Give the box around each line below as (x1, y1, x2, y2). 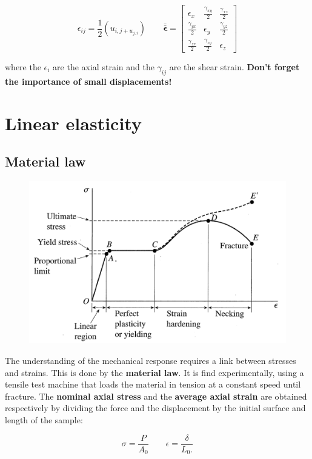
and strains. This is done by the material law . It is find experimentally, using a (5, 366, 304, 378)
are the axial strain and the (53, 61, 154, 73)
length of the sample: (5, 414, 83, 426)
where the (5, 61, 41, 73)
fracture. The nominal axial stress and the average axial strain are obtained (5, 389, 307, 402)
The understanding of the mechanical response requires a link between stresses (5, 354, 296, 367)
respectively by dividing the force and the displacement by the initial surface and (5, 401, 306, 414)
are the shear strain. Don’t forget (169, 61, 300, 73)
